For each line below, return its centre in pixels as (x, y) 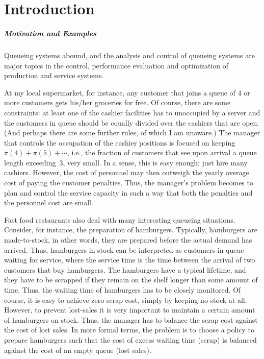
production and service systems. (54, 75)
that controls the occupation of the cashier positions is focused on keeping (120, 142)
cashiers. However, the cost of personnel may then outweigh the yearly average (127, 172)
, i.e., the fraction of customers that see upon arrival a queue (162, 152)
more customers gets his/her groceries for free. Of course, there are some (117, 102)
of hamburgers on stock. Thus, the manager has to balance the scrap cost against (131, 319)
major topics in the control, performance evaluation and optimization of (116, 65)
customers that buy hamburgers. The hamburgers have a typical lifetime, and (125, 269)
